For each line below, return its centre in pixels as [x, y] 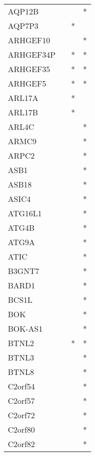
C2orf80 [21, 429]
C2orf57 [21, 401]
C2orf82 [21, 444]
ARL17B [23, 112]
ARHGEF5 [27, 83]
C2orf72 [21, 415]
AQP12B [23, 11]
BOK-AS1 [25, 328]
